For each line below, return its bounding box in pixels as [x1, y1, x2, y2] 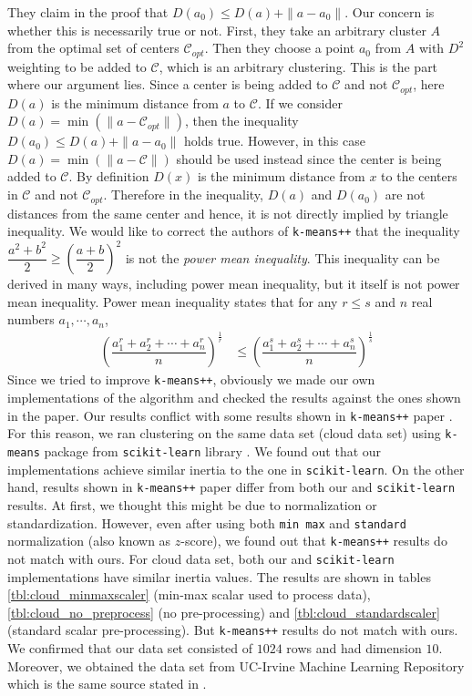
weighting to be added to [7, 56, 147, 76]
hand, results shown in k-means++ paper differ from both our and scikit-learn [7, 477, 456, 496]
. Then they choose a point [204, 38, 355, 57]
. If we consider [257, 93, 343, 112]
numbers [7, 310, 55, 329]
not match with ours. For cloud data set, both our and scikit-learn [7, 548, 395, 568]
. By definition [68, 167, 149, 186]
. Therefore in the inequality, [103, 185, 263, 204]
